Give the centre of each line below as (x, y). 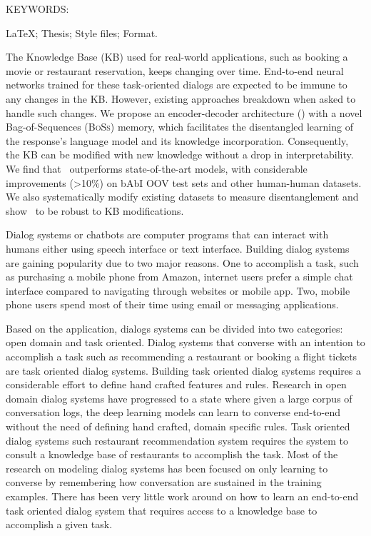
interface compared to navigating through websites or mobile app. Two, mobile (178, 290)
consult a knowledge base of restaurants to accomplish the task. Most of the (172, 454)
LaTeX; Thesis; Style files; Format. (82, 32)
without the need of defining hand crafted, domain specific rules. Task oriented (178, 426)
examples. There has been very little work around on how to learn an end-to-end (182, 496)
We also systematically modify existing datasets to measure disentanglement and (182, 197)
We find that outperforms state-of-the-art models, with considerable (157, 168)
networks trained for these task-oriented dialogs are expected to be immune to (177, 85)
